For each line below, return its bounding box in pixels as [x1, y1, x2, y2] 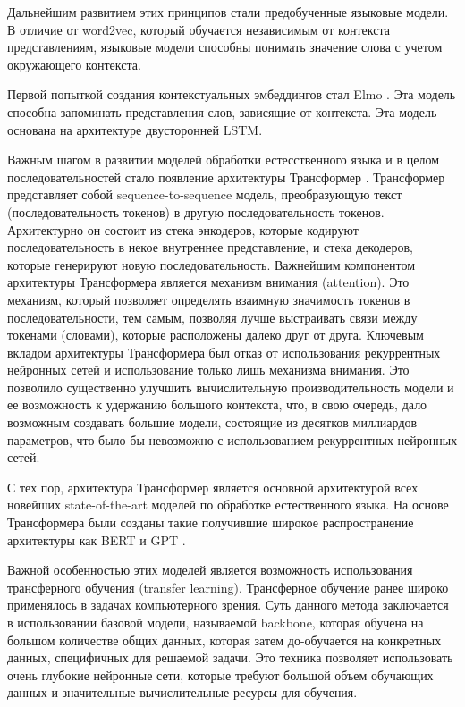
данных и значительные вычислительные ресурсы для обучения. [7, 683, 358, 702]
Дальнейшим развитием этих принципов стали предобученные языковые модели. [7, 3, 449, 21]
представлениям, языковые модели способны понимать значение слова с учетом [7, 38, 443, 56]
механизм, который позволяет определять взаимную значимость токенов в [7, 290, 410, 308]
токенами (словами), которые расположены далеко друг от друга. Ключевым [7, 325, 424, 344]
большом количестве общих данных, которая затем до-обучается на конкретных [7, 630, 442, 649]
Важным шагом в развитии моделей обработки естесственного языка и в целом [7, 150, 440, 169]
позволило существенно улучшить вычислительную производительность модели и [7, 377, 454, 396]
